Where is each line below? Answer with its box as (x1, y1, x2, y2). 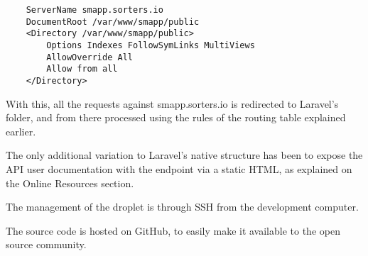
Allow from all (46, 64, 118, 74)
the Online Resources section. (6, 175, 134, 190)
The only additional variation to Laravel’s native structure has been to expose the (6, 148, 363, 162)
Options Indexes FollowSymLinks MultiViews (46, 40, 255, 50)
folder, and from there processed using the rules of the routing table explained (6, 110, 346, 125)
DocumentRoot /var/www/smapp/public (26, 16, 200, 27)
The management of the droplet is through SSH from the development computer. (6, 199, 359, 214)
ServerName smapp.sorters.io (26, 5, 163, 15)
